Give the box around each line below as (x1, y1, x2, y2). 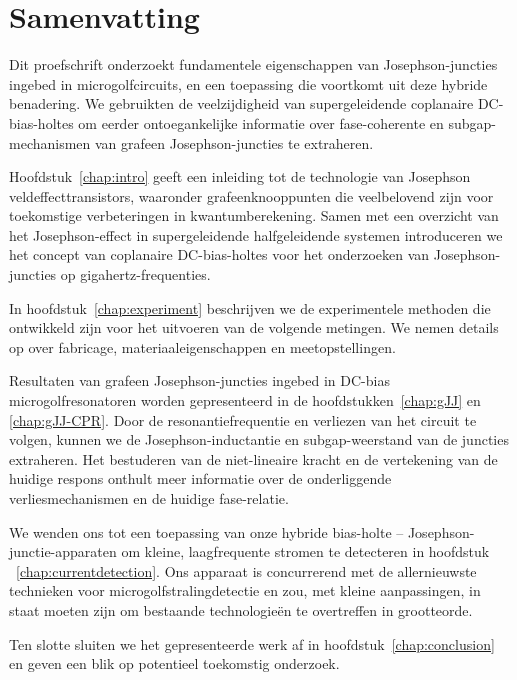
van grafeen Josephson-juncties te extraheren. (95, 132, 374, 153)
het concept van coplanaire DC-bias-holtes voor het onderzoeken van (9, 244, 430, 265)
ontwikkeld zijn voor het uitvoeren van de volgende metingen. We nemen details (9, 317, 499, 338)
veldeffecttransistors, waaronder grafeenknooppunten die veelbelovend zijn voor (9, 185, 494, 206)
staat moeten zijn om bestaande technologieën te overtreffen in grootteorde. (9, 599, 473, 620)
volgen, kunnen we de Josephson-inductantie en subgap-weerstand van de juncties (9, 429, 509, 450)
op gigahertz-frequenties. (60, 264, 211, 285)
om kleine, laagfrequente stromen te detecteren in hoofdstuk (121, 541, 490, 562)
